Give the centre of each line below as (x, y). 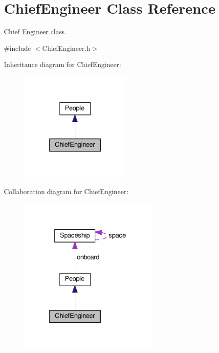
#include (18, 48)
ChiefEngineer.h (66, 48)
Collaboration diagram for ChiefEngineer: (66, 191)
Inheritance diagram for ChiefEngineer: (63, 64)
